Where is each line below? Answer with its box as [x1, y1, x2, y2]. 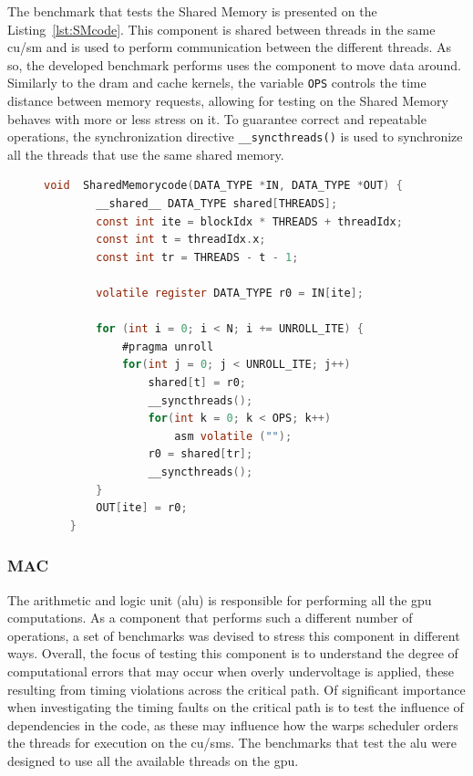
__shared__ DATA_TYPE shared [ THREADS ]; [96, 197, 338, 211]
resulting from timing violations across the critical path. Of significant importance [7, 679, 466, 698]
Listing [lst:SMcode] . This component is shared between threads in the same [7, 19, 436, 38]
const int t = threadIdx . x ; [96, 233, 266, 246]
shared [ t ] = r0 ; [148, 376, 247, 389]
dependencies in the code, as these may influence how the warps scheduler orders [7, 715, 458, 734]
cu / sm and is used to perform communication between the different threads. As [7, 37, 452, 57]
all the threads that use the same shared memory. [7, 144, 284, 163]
